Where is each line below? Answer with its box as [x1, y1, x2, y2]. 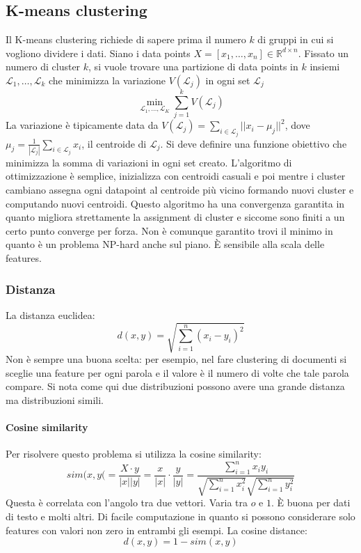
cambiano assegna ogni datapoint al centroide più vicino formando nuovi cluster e [6, 182, 354, 197]
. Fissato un [298, 45, 348, 60]
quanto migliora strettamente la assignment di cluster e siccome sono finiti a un [6, 210, 345, 224]
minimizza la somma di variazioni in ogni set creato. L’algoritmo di [6, 155, 292, 169]
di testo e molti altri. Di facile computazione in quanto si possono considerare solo [6, 509, 355, 524]
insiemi [310, 59, 340, 74]
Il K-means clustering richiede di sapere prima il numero [6, 32, 246, 47]
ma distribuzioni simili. [6, 392, 104, 407]
